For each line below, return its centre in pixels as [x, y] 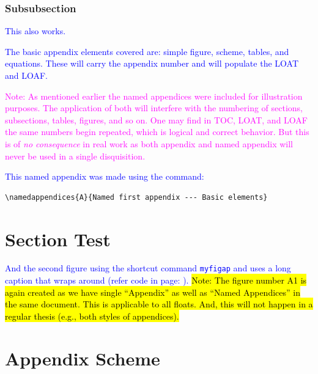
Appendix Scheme [83, 358]
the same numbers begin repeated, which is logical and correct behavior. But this [157, 132]
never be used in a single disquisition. [75, 156]
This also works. [35, 31]
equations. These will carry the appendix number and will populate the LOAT [152, 63]
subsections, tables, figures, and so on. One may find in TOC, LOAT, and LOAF [156, 119]
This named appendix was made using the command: [105, 176]
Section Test [58, 239]
